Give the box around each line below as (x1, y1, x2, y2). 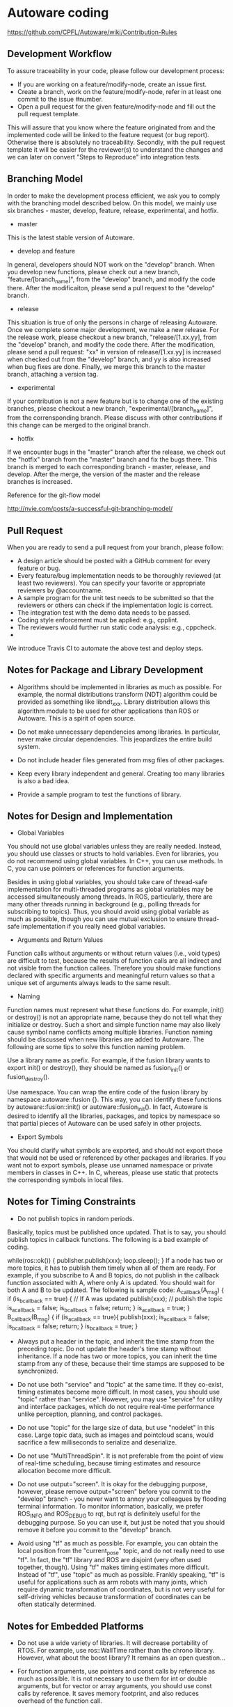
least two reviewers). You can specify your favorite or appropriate (17, 579, 206, 587)
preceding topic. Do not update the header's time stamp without (17, 1344, 202, 1353)
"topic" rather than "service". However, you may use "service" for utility (17, 1394, 223, 1403)
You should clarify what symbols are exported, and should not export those (7, 1146, 223, 1154)
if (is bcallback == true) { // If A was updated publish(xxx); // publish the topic (7, 1295, 223, 1305)
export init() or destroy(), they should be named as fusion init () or (7, 1064, 191, 1073)
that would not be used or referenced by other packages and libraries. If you (7, 1154, 226, 1162)
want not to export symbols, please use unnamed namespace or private (7, 1161, 214, 1169)
